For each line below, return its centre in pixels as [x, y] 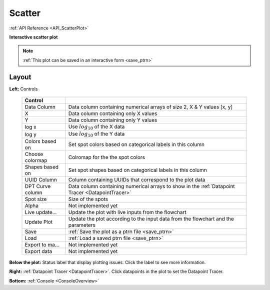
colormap [36, 160]
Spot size [36, 199]
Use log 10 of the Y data [96, 134]
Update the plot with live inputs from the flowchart [127, 212]
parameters [82, 225]
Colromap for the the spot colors [106, 157]
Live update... [41, 212]
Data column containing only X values [113, 113]
